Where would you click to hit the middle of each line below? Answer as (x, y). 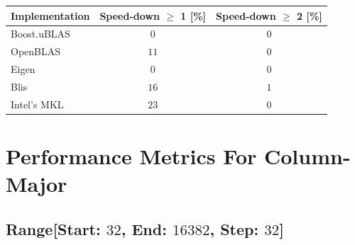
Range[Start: (53, 228)
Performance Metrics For (131, 156)
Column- (307, 156)
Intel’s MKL (37, 104)
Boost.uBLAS (40, 34)
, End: (144, 228)
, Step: (234, 228)
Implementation (50, 15)
